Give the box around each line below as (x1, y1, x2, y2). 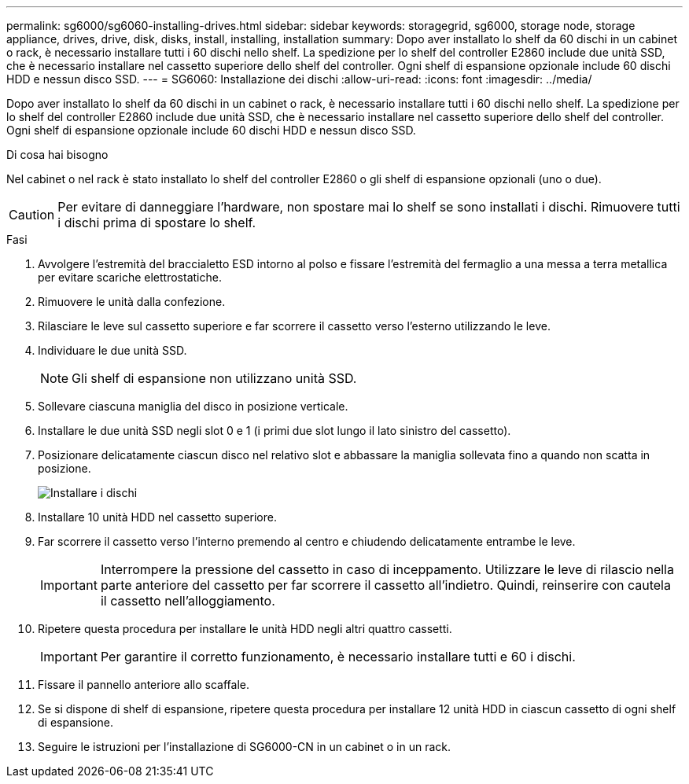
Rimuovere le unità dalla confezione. (38, 295, 226, 308)
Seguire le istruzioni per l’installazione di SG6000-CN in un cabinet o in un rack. (38, 740, 451, 753)
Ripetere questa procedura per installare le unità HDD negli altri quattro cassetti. (38, 622, 452, 635)
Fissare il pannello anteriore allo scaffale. (38, 678, 250, 691)
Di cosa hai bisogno (6, 148, 109, 161)
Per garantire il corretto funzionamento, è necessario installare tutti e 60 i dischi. (100, 649, 576, 664)
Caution (9, 207, 55, 223)
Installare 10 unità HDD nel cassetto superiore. (38, 510, 277, 524)
